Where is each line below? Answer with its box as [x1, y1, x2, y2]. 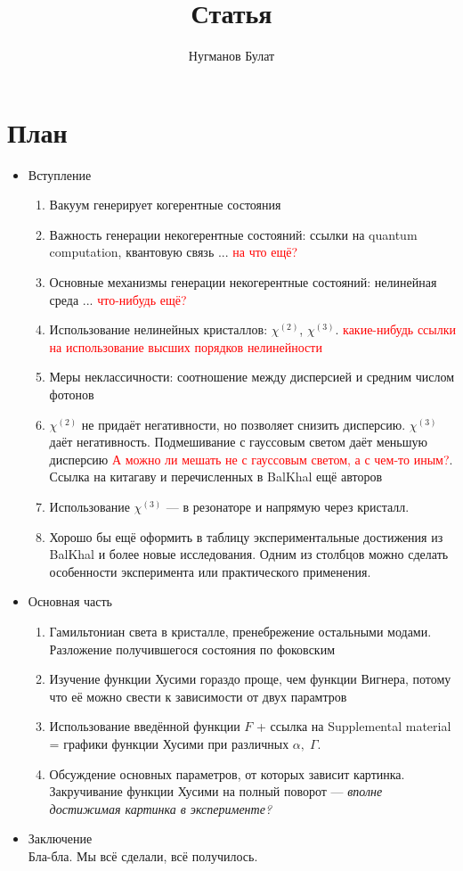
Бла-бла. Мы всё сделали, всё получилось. [28, 846, 258, 865]
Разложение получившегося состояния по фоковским [49, 639, 335, 658]
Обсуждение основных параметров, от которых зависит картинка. [49, 764, 405, 783]
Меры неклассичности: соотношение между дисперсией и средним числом [49, 367, 455, 386]
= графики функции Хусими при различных [49, 734, 289, 752]
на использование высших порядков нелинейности [49, 337, 322, 356]
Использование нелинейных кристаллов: [49, 320, 268, 339]
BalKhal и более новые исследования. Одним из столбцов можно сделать [49, 545, 449, 563]
